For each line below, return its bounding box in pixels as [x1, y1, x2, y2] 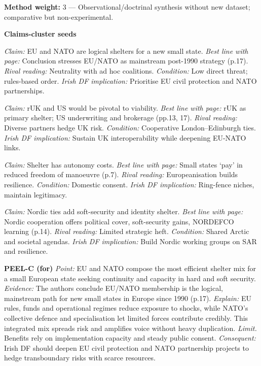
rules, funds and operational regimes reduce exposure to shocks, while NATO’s [4, 303, 248, 313]
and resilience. [4, 246, 48, 256]
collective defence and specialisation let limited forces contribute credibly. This [4, 313, 248, 323]
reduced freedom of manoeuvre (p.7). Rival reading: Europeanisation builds [4, 169, 238, 180]
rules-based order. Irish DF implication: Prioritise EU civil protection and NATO [4, 75, 257, 86]
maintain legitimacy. [4, 189, 67, 199]
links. [4, 142, 21, 153]
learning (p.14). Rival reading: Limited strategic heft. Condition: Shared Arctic [4, 226, 249, 237]
